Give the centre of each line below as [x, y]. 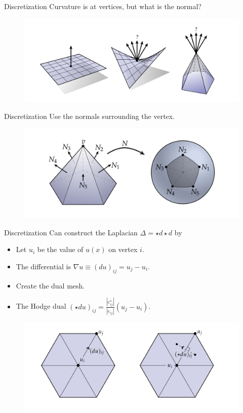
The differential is [44, 266]
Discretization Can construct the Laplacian [71, 232]
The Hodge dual [41, 306]
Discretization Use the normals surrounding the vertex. [90, 116]
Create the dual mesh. [50, 285]
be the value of [60, 249]
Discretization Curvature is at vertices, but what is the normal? [103, 6]
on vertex [123, 249]
